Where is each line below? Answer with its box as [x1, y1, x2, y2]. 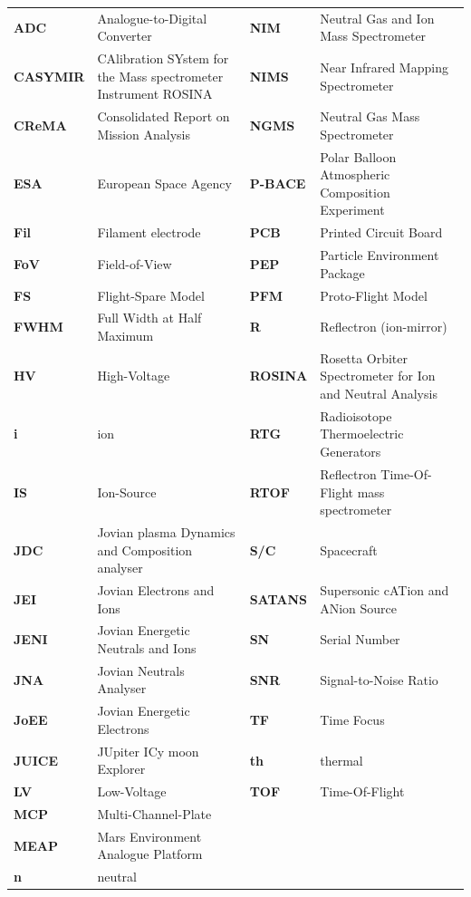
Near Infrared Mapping [320, 57, 448, 76]
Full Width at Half [97, 308, 202, 327]
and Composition [97, 540, 193, 559]
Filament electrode [97, 223, 201, 242]
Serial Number [320, 630, 400, 649]
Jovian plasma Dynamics [97, 522, 235, 541]
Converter [97, 26, 152, 45]
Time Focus [320, 710, 385, 729]
